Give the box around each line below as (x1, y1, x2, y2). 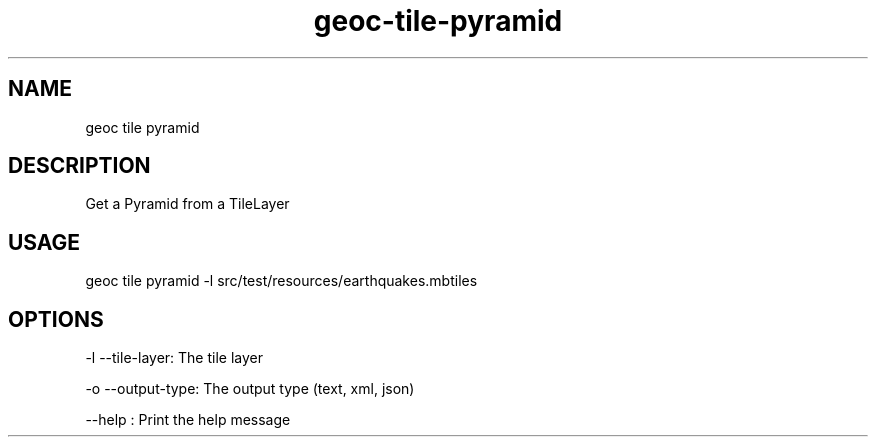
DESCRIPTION (8, 153, 151, 179)
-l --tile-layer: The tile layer (85, 349, 263, 367)
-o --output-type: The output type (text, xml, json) (85, 380, 415, 398)
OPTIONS (8, 306, 104, 332)
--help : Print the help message (85, 411, 291, 429)
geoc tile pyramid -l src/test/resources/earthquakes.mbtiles (85, 272, 478, 290)
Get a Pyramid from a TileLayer (85, 195, 290, 213)
